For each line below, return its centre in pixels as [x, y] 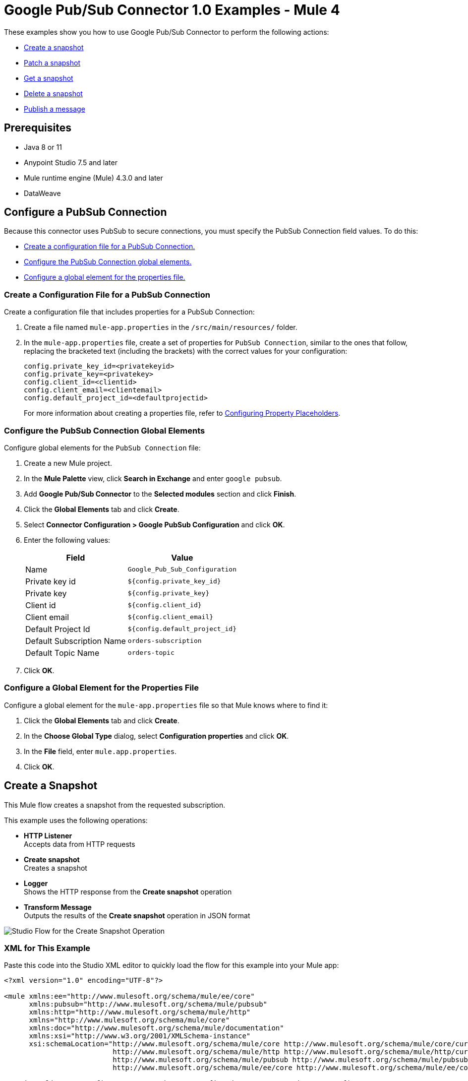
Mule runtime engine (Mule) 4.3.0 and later [93, 178]
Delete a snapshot [53, 93]
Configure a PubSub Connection [86, 212]
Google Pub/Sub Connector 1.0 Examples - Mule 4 [172, 10]
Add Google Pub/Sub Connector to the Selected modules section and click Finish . [160, 494]
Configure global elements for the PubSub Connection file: [102, 447]
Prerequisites [38, 128]
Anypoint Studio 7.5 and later [71, 162]
